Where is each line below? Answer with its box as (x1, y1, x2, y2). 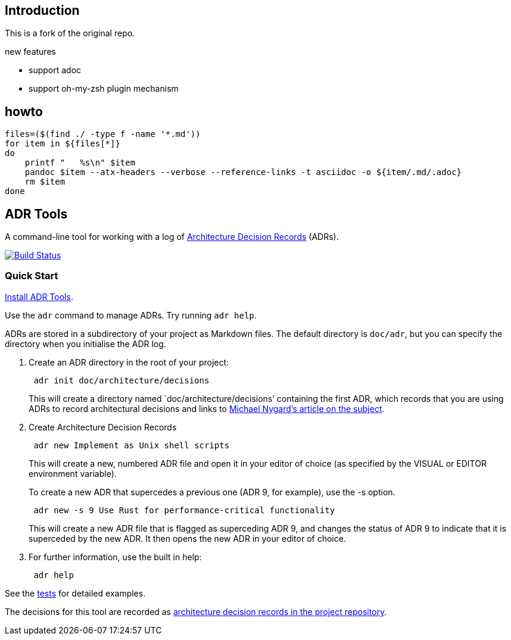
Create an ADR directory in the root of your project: (29, 357, 229, 367)
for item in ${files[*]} (5, 139, 120, 149)
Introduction (5, 3, 80, 18)
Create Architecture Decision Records (29, 422, 177, 432)
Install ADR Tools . (5, 291, 73, 302)
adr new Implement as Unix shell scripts (33, 440, 230, 450)
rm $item (24, 177, 66, 187)
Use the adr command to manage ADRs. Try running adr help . (5, 310, 257, 320)
